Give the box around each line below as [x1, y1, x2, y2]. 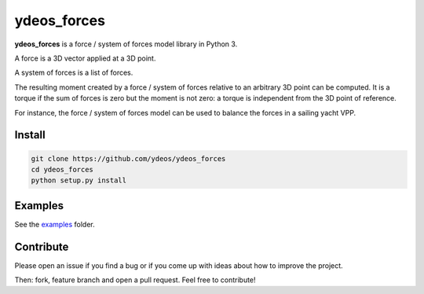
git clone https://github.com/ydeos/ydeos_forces [31, 154, 226, 163]
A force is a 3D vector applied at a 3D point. [14, 53, 156, 63]
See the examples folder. [14, 219, 96, 229]
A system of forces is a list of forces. [14, 68, 133, 78]
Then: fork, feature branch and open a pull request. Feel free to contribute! [14, 275, 256, 285]
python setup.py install [31, 176, 127, 185]
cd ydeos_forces [31, 165, 94, 174]
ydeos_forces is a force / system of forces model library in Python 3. [14, 39, 238, 49]
